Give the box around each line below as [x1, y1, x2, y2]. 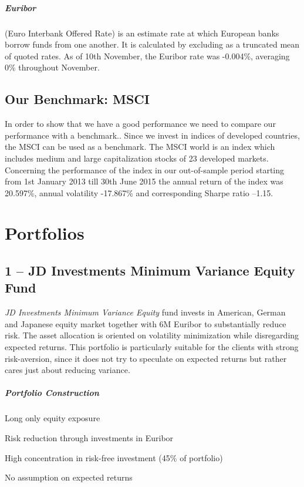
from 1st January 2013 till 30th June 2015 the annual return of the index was [5, 175, 283, 187]
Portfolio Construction [5, 387, 99, 399]
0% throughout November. [5, 61, 100, 73]
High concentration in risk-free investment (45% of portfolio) [5, 451, 223, 464]
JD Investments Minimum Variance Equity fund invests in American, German [5, 306, 286, 318]
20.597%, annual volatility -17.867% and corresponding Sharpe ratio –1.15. [5, 186, 273, 199]
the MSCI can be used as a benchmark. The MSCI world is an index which [5, 140, 275, 153]
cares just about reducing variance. [5, 364, 130, 376]
